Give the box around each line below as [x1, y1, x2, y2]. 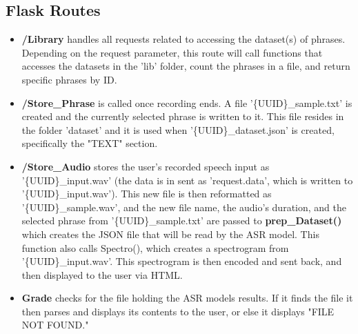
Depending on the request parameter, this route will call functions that [21, 45, 323, 59]
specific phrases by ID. [21, 72, 117, 86]
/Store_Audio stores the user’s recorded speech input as [21, 159, 270, 173]
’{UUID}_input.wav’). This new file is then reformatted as [21, 186, 272, 201]
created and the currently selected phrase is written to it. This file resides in [21, 109, 344, 124]
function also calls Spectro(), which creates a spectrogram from [21, 240, 289, 255]
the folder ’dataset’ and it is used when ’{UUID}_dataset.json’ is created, [21, 122, 335, 137]
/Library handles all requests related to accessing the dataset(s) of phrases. [21, 32, 346, 46]
